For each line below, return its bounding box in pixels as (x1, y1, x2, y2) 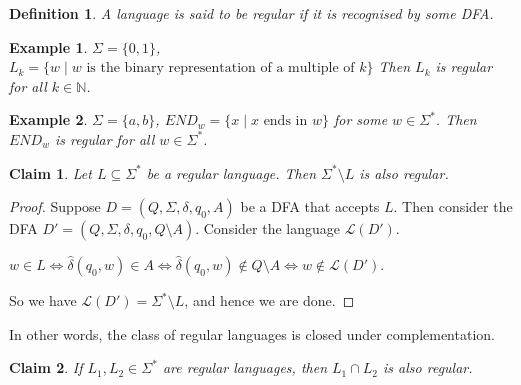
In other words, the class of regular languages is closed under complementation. (9, 323, 495, 344)
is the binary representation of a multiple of (86, 61, 355, 76)
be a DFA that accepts (240, 196, 380, 217)
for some (333, 109, 388, 130)
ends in (263, 114, 308, 129)
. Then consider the (393, 196, 513, 217)
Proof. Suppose (9, 196, 101, 217)
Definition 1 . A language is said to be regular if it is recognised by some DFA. (9, 3, 494, 23)
